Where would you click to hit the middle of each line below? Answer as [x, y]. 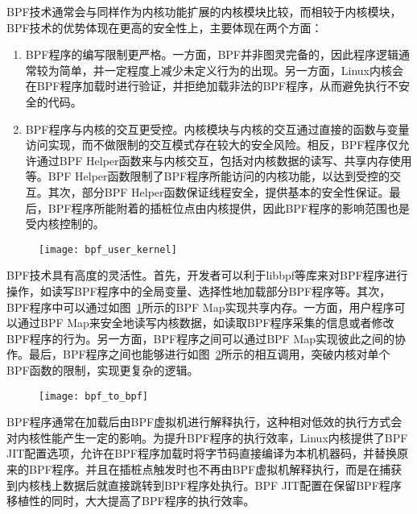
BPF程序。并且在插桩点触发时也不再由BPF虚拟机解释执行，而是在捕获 [215, 468]
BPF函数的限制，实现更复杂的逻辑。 [103, 369]
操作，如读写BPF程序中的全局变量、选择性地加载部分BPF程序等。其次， [199, 290]
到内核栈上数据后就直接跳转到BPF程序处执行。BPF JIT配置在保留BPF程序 [204, 485]
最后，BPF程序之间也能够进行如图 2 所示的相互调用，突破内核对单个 [209, 354]
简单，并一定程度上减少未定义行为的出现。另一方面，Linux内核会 [231, 70]
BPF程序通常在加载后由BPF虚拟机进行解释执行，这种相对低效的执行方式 [199, 422]
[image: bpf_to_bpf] [94, 396]
